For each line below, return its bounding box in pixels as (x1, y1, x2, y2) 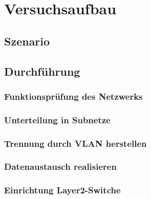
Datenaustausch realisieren (4, 160, 117, 173)
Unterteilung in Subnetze (4, 113, 111, 126)
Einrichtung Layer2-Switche (4, 184, 121, 196)
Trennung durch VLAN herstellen (4, 137, 147, 149)
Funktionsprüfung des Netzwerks (4, 90, 143, 102)
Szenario (4, 33, 50, 49)
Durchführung (4, 63, 80, 79)
